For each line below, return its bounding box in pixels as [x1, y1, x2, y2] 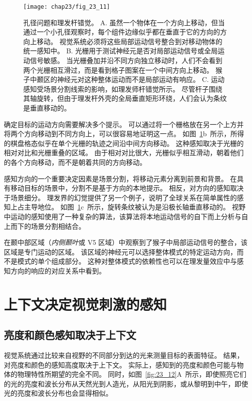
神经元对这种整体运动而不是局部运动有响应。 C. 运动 [57, 74, 225, 84]
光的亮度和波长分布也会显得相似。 [4, 388, 112, 398]
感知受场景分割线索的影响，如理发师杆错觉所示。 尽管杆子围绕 [23, 83, 222, 94]
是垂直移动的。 [23, 103, 71, 112]
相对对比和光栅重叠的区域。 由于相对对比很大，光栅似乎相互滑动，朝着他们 [4, 147, 244, 158]
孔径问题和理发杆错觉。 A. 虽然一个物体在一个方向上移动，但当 [23, 17, 225, 27]
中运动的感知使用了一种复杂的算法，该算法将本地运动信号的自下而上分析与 [4, 211, 241, 221]
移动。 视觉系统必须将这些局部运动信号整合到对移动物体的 [36, 36, 222, 46]
